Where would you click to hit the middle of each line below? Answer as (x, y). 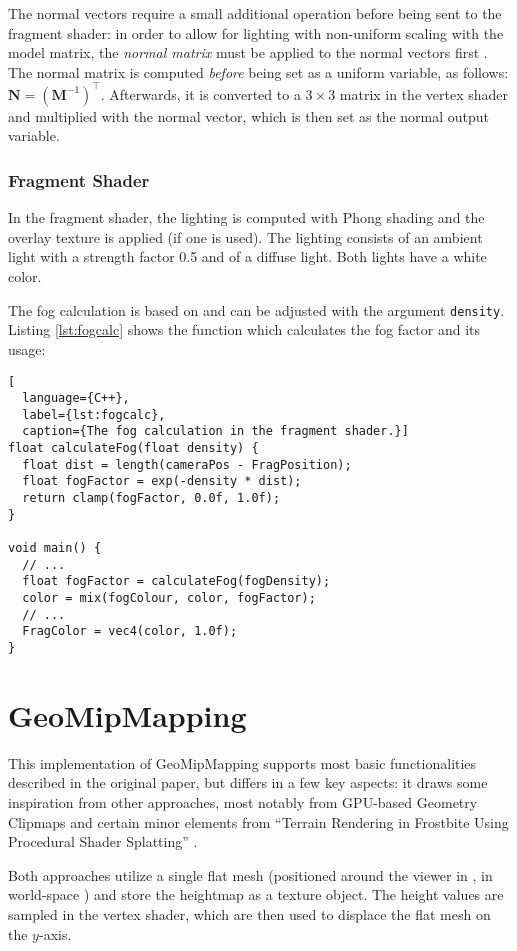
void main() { (55, 548)
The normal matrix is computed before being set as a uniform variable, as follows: (258, 71)
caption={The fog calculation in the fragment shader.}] (215, 431)
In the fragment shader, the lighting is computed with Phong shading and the (246, 217)
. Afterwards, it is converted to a (200, 93)
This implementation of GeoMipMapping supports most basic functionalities (242, 762)
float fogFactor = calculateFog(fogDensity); (176, 581)
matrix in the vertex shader (423, 93)
